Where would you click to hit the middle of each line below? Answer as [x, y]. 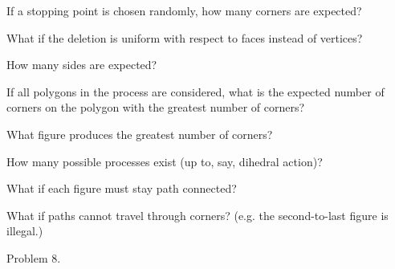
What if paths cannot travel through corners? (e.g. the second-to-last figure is [197, 215]
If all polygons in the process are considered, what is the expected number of [195, 91]
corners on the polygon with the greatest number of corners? [156, 107]
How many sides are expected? [82, 65]
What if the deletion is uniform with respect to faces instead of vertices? [185, 37]
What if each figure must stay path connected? [122, 188]
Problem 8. [34, 257]
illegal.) [25, 231]
